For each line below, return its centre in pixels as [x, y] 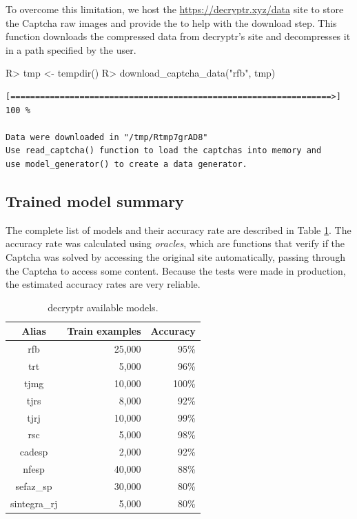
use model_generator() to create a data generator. [126, 164]
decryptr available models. [103, 307]
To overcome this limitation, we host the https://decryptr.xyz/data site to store [175, 9]
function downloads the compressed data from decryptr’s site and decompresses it [178, 36]
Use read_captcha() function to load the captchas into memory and [164, 151]
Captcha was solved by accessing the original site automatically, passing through [175, 256]
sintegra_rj [34, 503]
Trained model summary [95, 200]
